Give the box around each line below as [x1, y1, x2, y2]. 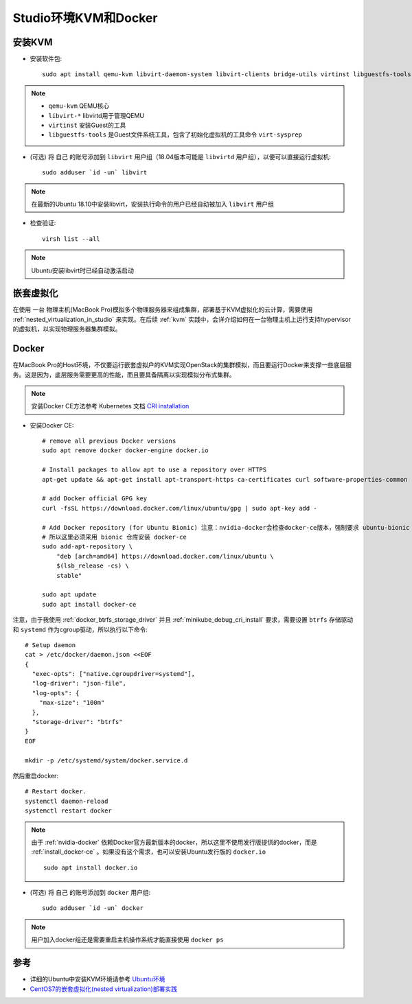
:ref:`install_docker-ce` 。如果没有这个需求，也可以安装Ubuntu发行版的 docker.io [31, 848, 266, 856]
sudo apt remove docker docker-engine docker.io [42, 447, 209, 454]
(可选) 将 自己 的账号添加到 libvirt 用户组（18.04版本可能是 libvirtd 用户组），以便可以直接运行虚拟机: [30, 152, 331, 161]
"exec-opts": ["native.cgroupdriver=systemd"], [32, 670, 196, 678]
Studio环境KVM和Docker [12, 10, 158, 25]
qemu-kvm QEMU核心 [48, 102, 110, 110]
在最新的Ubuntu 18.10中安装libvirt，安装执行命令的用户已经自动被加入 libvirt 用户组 [31, 200, 275, 208]
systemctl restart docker [25, 807, 113, 815]
